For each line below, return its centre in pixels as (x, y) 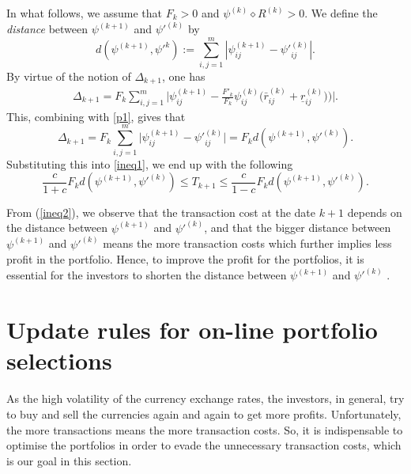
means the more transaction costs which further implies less (247, 243)
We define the (344, 13)
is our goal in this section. (69, 460)
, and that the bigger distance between (298, 228)
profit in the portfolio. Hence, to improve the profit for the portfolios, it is (185, 259)
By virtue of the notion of (69, 76)
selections (59, 360)
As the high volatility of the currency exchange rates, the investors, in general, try (205, 398)
